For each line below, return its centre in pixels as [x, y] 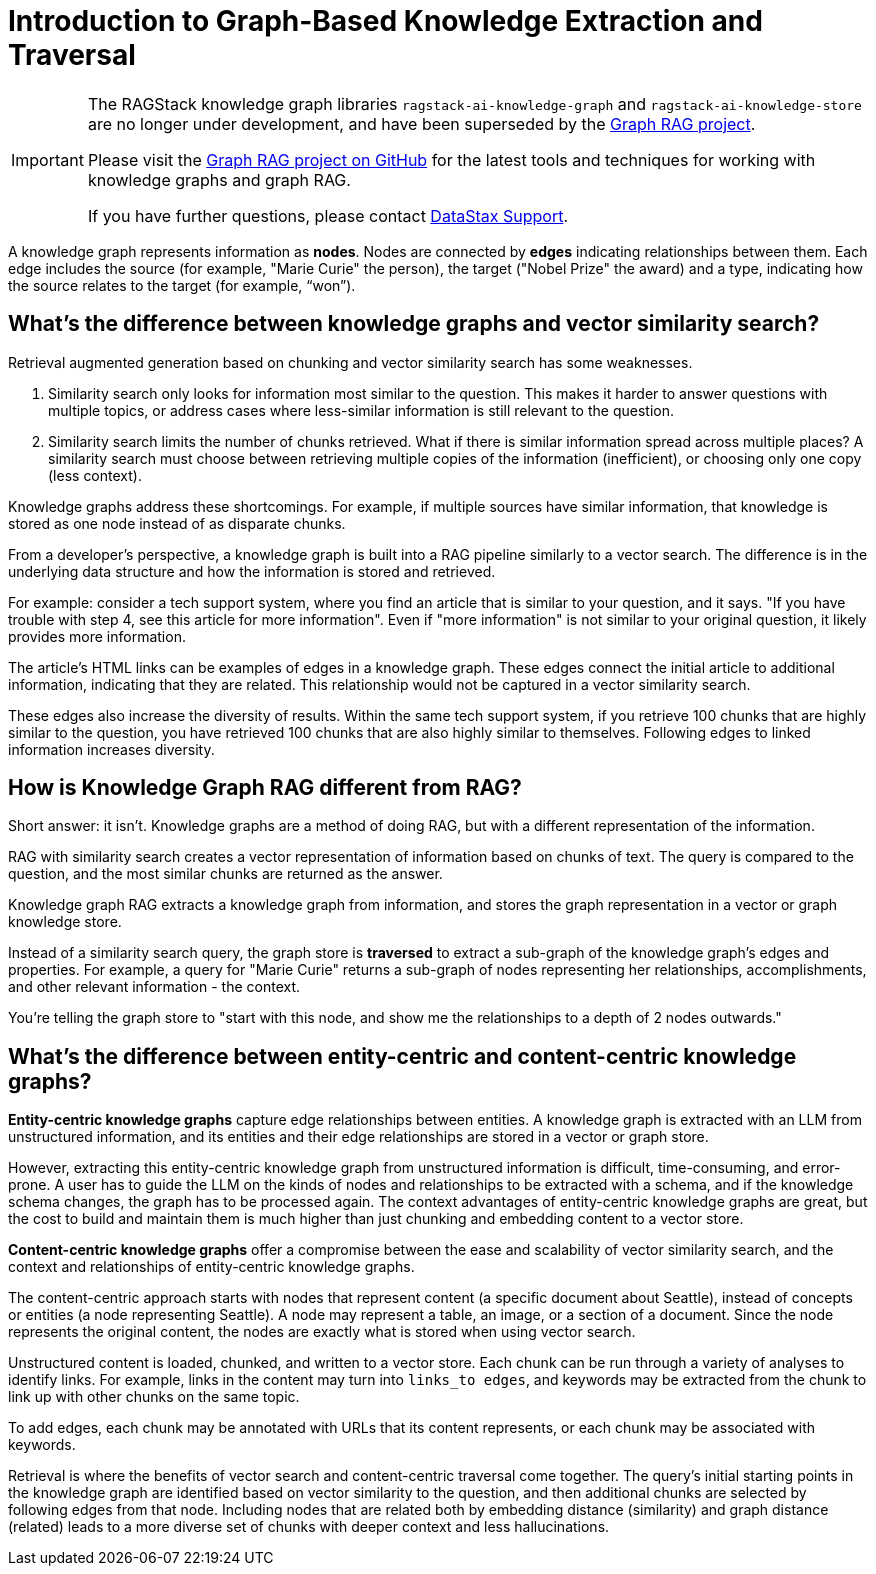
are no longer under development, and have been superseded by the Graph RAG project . [421, 123]
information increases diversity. [111, 749]
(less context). [95, 475]
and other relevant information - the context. [154, 987]
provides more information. [97, 636]
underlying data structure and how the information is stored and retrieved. [252, 571]
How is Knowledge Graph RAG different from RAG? [265, 788]
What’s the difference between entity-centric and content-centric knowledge [402, 1056]
